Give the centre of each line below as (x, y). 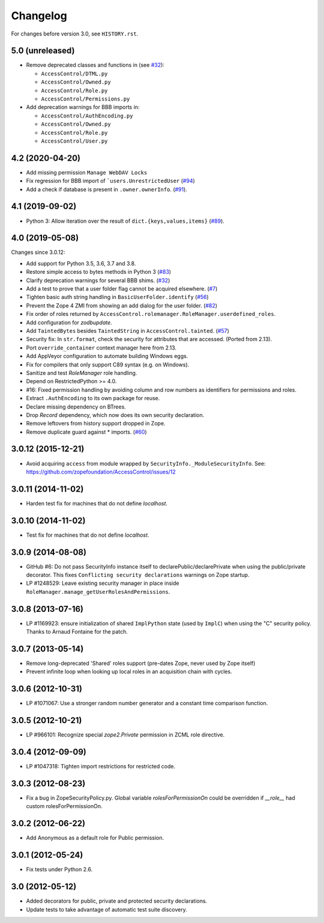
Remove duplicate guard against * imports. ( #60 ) (86, 432)
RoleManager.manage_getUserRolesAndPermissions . (98, 591)
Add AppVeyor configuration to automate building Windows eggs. (107, 356)
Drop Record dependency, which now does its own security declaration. (115, 415)
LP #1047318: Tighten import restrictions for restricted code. (101, 767)
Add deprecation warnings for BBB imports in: (83, 107)
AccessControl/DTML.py (74, 73)
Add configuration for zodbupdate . (69, 323)
